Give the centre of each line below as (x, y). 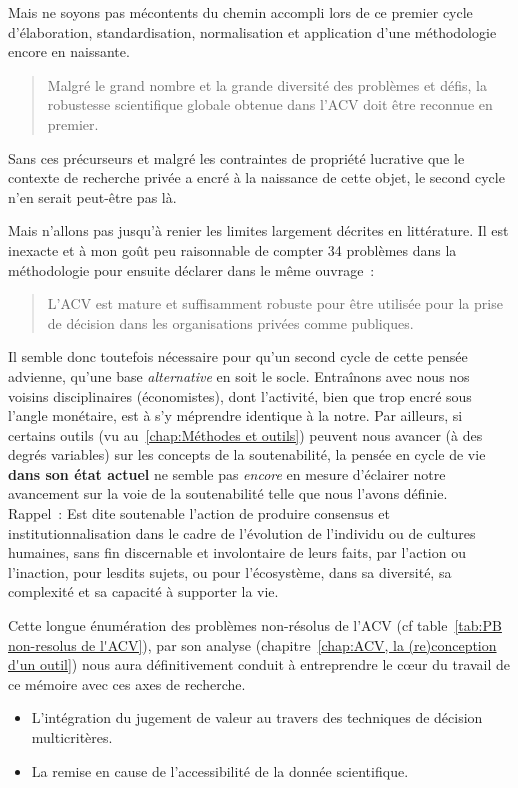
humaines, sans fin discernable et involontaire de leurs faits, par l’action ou (237, 552)
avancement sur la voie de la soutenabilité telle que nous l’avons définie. (228, 493)
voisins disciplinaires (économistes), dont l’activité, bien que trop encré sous (240, 395)
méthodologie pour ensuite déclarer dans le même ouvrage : (191, 269)
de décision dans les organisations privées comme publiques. (230, 322)
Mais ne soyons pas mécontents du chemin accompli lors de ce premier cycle (240, 12)
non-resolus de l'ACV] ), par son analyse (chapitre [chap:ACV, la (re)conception (252, 644)
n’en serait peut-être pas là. (92, 196)
